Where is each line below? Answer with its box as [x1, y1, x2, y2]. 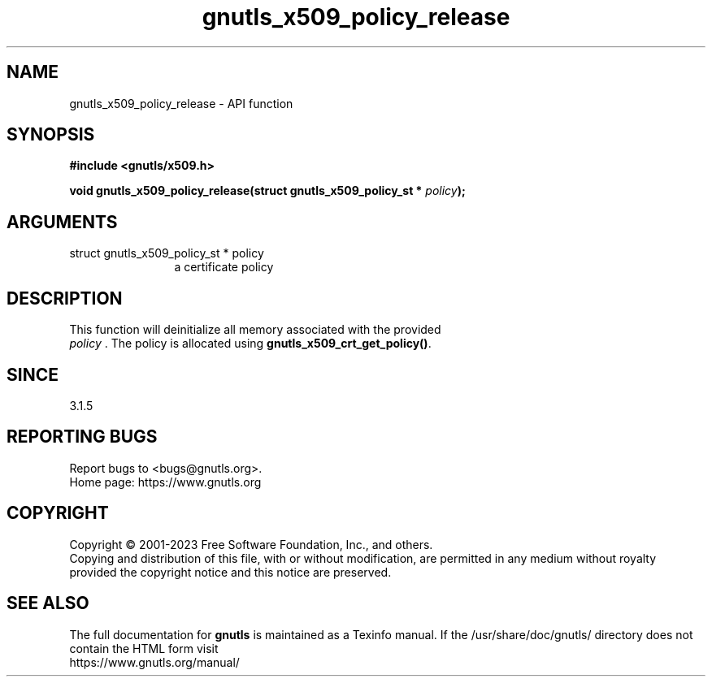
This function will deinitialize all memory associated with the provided [69, 322, 441, 337]
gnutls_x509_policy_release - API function [69, 96, 293, 110]
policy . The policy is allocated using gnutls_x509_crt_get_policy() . [69, 336, 432, 351]
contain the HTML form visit [69, 641, 219, 655]
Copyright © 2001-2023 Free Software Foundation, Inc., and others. [69, 537, 433, 551]
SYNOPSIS [7, 124, 95, 145]
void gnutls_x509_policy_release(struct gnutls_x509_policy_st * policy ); [69, 184, 466, 198]
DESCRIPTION [7, 287, 123, 309]
